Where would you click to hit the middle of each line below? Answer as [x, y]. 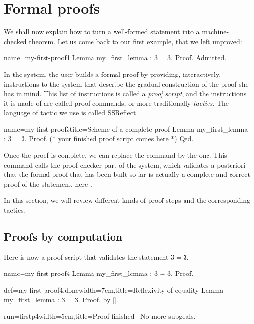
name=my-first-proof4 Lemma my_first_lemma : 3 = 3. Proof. [99, 273]
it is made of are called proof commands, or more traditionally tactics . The [116, 103]
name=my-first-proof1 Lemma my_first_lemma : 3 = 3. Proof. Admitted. [115, 58]
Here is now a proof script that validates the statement [86, 257]
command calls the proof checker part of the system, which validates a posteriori [125, 164]
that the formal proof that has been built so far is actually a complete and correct [127, 174]
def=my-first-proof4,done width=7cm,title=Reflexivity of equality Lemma [114, 290]
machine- [215, 32]
